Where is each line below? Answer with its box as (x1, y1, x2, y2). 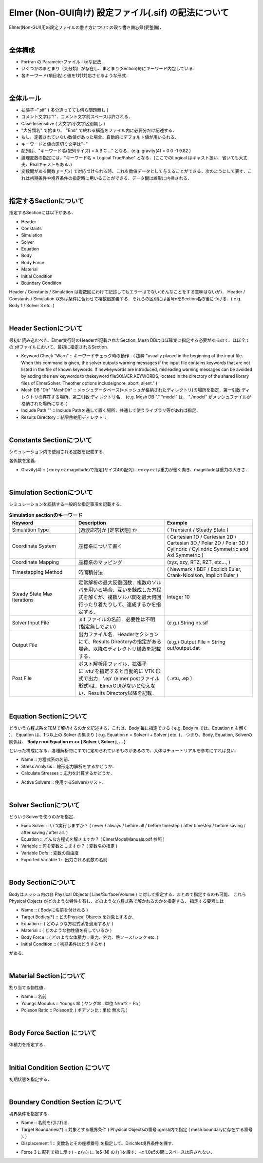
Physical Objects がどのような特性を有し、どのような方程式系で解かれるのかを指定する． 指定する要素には (9, 898, 224, 904)
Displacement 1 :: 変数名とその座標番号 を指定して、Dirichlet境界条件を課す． (21, 1140, 176, 1146)
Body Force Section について (9, 1029, 97, 1037)
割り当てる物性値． (9, 985, 48, 990)
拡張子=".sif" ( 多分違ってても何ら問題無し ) (21, 107, 109, 113)
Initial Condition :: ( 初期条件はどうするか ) (21, 941, 106, 947)
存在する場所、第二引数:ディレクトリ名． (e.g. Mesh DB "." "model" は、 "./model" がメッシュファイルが (42, 394, 251, 400)
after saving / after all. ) (21, 829, 68, 835)
